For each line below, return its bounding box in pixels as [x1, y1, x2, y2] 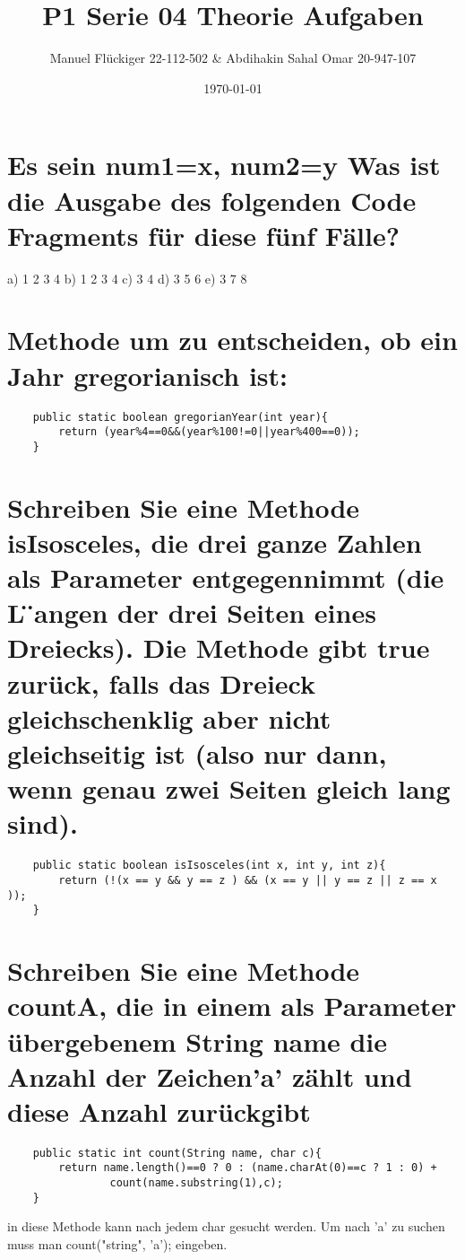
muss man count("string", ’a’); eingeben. [7, 1235, 228, 1254]
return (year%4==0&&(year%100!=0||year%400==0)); [58, 425, 360, 439]
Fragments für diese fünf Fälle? [7, 216, 400, 253]
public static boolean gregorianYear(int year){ [32, 410, 328, 424]
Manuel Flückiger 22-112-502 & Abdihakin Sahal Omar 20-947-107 [49, 48, 417, 67]
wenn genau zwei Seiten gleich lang [7, 770, 451, 807]
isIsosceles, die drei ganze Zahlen [7, 523, 422, 560]
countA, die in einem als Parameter [7, 987, 457, 1024]
